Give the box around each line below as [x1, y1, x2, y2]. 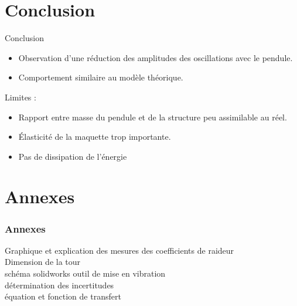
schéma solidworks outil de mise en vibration [5, 267, 166, 280]
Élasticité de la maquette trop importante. [18, 130, 171, 143]
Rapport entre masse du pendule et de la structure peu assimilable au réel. [18, 110, 287, 123]
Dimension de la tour [5, 255, 81, 268]
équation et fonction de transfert [5, 290, 121, 302]
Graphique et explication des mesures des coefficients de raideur [5, 244, 234, 256]
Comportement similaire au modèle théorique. [18, 71, 183, 83]
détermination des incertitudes [5, 278, 114, 291]
